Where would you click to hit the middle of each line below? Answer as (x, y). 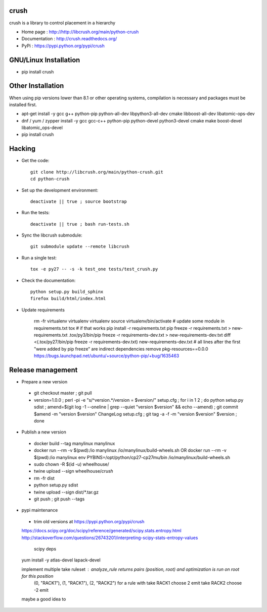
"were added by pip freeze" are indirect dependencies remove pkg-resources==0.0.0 (121, 349)
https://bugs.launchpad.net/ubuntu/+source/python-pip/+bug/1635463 (107, 356)
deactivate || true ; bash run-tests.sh (80, 224)
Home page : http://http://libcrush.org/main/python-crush (80, 32)
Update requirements (43, 309)
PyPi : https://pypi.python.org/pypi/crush (63, 46)
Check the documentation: (49, 280)
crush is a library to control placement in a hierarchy (62, 23)
